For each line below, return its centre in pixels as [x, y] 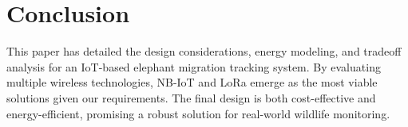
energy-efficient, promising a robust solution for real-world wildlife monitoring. [198, 113]
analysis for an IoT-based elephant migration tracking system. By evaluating [194, 66]
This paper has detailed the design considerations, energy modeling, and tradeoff [204, 51]
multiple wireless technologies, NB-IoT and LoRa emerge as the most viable [192, 82]
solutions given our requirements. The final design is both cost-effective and [191, 97]
